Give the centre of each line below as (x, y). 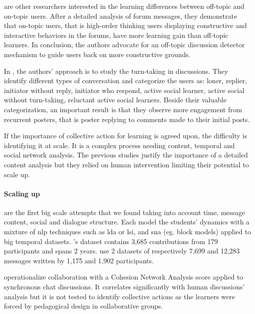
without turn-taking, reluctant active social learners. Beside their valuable (115, 100)
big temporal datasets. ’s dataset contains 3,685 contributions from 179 (111, 241)
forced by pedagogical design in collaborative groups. (84, 306)
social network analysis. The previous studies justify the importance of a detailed (126, 155)
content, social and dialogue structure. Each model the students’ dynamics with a (127, 222)
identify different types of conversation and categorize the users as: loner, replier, (126, 80)
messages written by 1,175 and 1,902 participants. (79, 260)
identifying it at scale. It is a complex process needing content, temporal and (119, 145)
